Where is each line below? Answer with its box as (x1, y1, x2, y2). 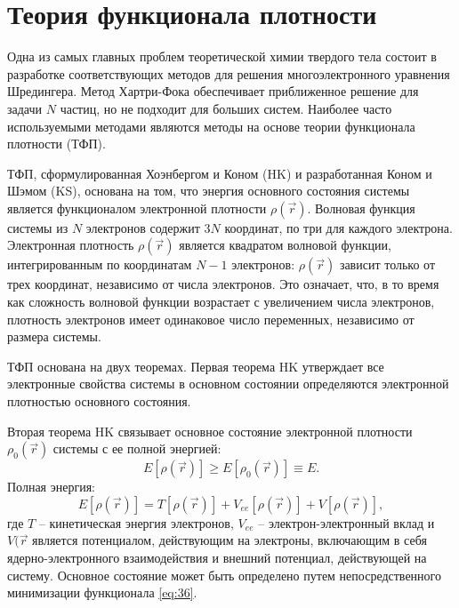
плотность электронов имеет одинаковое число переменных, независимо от (7, 309, 415, 328)
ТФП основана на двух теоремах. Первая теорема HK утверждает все (7, 356, 384, 375)
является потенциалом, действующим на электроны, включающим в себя (32, 531, 427, 549)
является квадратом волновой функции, (179, 236, 391, 254)
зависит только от (339, 255, 436, 274)
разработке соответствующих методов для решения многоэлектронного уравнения (7, 64, 450, 83)
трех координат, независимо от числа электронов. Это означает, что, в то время (7, 275, 439, 293)
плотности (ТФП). (7, 134, 106, 153)
